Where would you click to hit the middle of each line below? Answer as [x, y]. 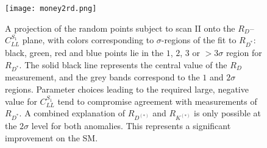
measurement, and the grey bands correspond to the [102, 77]
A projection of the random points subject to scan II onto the [120, 28]
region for [244, 52]
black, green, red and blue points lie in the [84, 52]
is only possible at [228, 113]
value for [21, 101]
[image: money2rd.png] [51, 9]
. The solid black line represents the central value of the [123, 64]
